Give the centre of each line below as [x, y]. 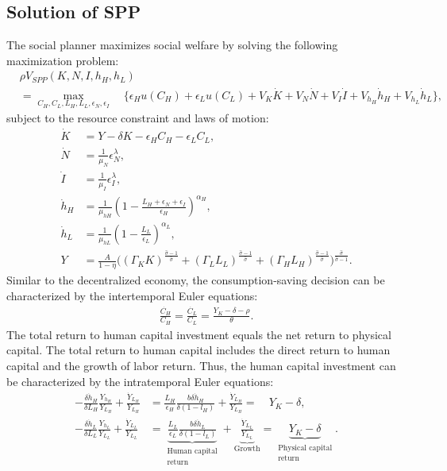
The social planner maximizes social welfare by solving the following [172, 45]
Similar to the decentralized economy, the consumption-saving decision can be [196, 280]
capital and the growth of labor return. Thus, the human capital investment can [201, 365]
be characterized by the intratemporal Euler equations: [140, 381]
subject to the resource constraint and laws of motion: [138, 118]
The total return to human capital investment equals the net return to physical [199, 334]
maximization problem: [63, 60]
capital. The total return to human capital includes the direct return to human [198, 350]
